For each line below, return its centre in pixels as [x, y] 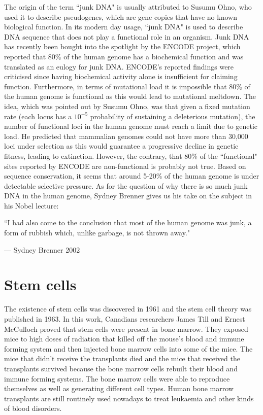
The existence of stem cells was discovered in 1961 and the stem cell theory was [128, 309]
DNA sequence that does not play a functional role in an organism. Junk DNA [127, 36]
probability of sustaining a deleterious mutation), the [173, 116]
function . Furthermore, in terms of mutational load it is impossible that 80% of [127, 86]
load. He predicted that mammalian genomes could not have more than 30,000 [126, 136]
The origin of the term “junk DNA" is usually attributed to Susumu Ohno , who [128, 7]
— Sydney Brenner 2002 [42, 249]
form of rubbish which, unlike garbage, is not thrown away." [97, 233]
